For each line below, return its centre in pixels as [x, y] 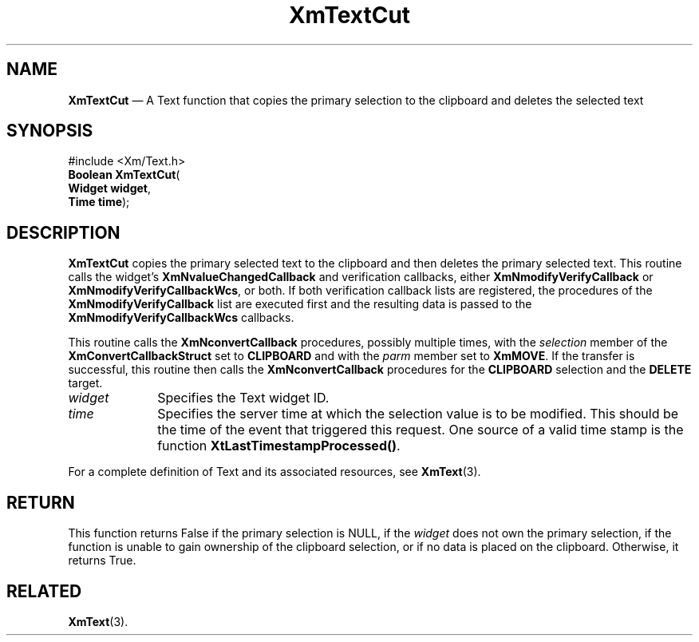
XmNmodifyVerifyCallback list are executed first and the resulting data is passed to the [300, 304]
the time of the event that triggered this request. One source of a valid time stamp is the [421, 430]
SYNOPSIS [50, 131]
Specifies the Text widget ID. [243, 398]
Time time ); [99, 202]
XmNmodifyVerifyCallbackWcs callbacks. [181, 318]
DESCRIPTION [63, 232]
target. [85, 383]
